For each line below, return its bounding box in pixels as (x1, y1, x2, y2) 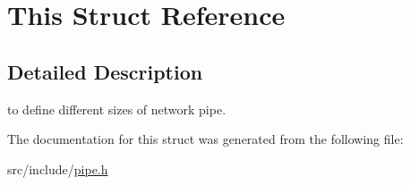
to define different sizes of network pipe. (7, 99, 226, 118)
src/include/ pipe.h (7, 159, 108, 178)
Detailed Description (7, 57, 203, 85)
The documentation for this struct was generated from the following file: (7, 130, 404, 148)
